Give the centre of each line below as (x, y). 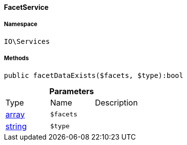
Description (116, 102)
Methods (17, 58)
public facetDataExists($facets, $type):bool (94, 75)
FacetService (26, 7)
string (16, 126)
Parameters (71, 91)
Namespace (21, 24)
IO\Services (27, 41)
